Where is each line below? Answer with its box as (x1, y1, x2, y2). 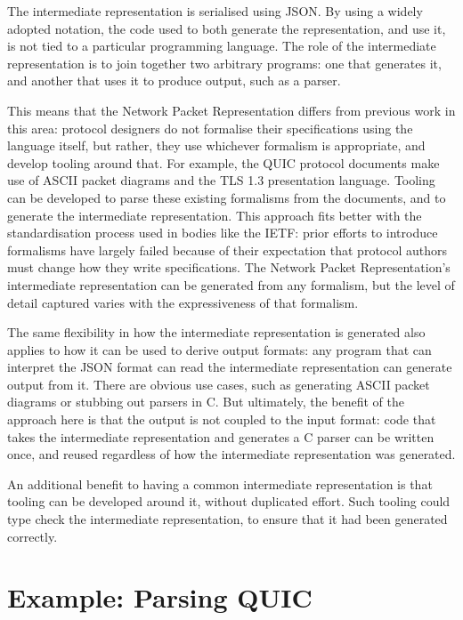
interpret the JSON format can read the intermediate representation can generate (7, 358, 452, 376)
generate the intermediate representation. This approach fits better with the (7, 205, 422, 224)
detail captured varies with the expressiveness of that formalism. (7, 293, 359, 311)
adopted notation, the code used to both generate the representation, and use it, (7, 19, 446, 37)
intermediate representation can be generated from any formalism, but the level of (7, 275, 455, 294)
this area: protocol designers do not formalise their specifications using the (7, 118, 413, 137)
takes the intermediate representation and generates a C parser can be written (7, 427, 435, 446)
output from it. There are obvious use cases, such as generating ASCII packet (7, 374, 430, 393)
